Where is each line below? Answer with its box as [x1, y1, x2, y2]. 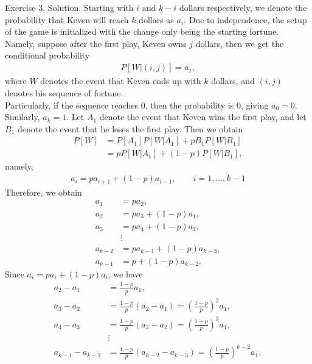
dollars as [139, 13, 174, 26]
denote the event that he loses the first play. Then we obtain [17, 122, 243, 135]
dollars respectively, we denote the [179, 1, 307, 13]
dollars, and [211, 74, 255, 87]
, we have [108, 267, 143, 280]
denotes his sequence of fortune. [5, 87, 123, 99]
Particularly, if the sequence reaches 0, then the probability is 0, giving [5, 98, 269, 111]
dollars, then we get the [195, 37, 284, 49]
